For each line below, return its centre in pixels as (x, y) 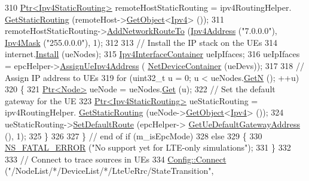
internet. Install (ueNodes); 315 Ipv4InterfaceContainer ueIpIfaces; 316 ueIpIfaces (152, 54)
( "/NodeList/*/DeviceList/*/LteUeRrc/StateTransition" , (109, 171)
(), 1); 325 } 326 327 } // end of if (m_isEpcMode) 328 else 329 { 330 (134, 135)
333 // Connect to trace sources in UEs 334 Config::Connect (116, 159)
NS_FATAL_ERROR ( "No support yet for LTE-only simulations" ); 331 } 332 (148, 147)
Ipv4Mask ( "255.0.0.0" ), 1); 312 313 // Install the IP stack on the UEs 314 (141, 42)
